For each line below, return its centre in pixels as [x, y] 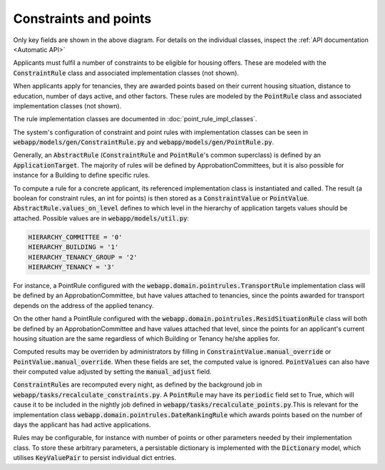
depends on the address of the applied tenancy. [84, 305]
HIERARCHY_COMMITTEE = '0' [75, 237]
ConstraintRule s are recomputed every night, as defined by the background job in [138, 384]
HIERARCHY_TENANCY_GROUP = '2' [83, 257]
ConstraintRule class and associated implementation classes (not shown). [126, 73]
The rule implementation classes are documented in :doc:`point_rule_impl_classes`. [135, 119]
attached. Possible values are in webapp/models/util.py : [101, 218]
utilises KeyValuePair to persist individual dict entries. [95, 458]
